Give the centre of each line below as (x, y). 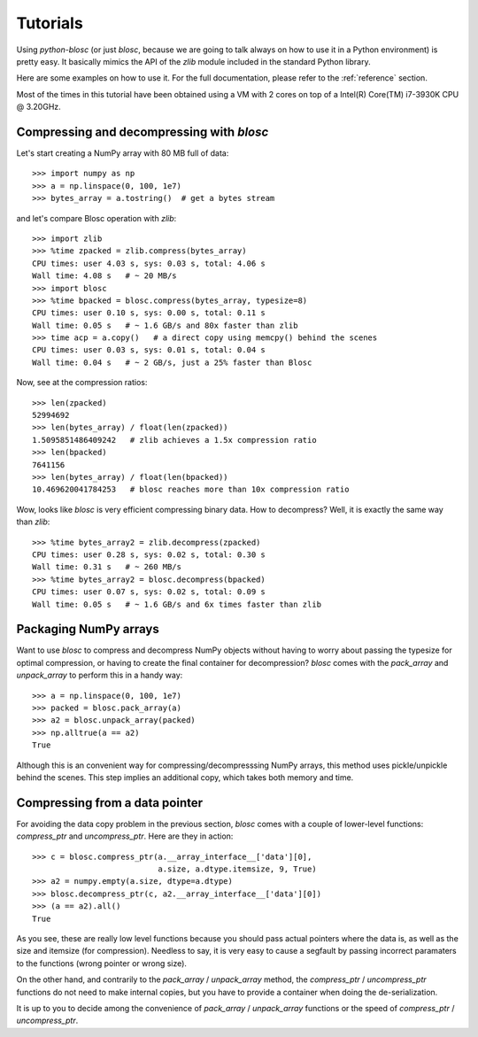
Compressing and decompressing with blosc (143, 132)
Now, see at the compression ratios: (82, 383)
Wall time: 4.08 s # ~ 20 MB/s (104, 276)
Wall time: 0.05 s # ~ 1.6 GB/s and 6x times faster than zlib (177, 604)
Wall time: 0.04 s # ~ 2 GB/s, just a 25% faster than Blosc (172, 362)
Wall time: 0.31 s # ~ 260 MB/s (107, 567)
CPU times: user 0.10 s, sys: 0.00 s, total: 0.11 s (149, 313)
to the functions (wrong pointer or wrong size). (102, 963)
